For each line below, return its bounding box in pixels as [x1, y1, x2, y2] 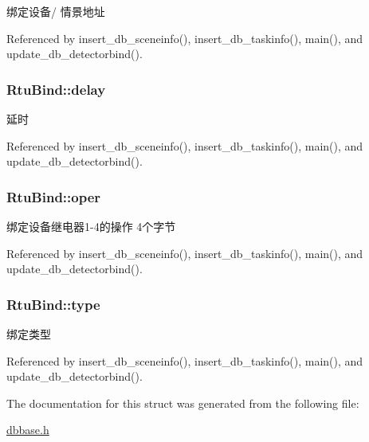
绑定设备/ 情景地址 [6, 3, 105, 19]
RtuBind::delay [6, 79, 106, 99]
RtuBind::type [6, 294, 100, 314]
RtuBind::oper [6, 186, 101, 206]
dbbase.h [6, 421, 49, 438]
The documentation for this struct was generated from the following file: [6, 394, 359, 411]
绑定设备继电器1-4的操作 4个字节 [6, 218, 176, 234]
